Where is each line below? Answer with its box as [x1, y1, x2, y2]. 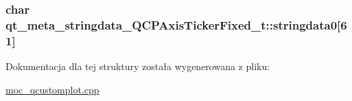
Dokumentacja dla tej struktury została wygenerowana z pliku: [5, 59, 270, 74]
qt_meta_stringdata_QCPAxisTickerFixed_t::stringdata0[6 [5, 16, 347, 33]
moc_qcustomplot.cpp [5, 82, 99, 96]
